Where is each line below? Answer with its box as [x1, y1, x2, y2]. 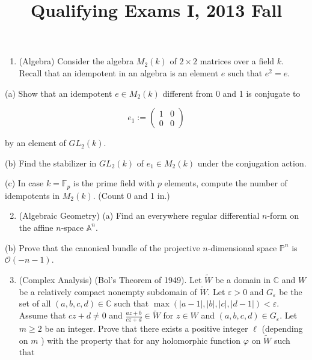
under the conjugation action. [197, 156, 307, 169]
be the [279, 285, 302, 297]
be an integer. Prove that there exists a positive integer [44, 322, 248, 335]
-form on [267, 209, 299, 222]
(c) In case [5, 177, 44, 189]
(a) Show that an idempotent [5, 87, 112, 99]
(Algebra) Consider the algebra [19, 55, 134, 67]
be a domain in [215, 273, 271, 285]
